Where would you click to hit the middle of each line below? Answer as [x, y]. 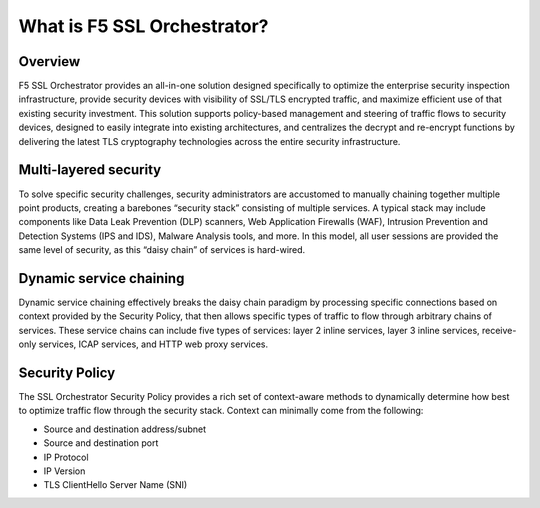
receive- [499, 330]
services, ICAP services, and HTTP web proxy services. [153, 344]
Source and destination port [101, 443]
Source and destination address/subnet [125, 429]
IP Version [64, 471]
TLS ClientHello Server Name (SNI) [115, 485]
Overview [49, 61]
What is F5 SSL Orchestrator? [143, 26]
